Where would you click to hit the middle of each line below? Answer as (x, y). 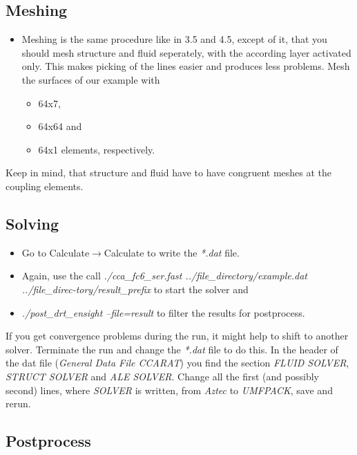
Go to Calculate (56, 252)
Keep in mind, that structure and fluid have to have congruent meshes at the (169, 173)
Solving (32, 223)
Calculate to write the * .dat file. (172, 252)
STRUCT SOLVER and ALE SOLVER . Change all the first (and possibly (162, 376)
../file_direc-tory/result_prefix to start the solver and (135, 289)
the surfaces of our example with (91, 79)
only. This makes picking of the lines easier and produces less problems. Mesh (186, 66)
